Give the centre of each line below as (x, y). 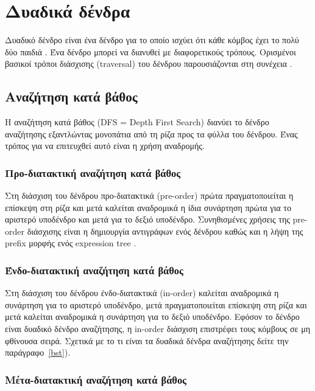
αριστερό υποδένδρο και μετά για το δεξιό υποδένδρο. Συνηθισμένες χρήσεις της (147, 219)
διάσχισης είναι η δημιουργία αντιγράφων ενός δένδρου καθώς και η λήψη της (165, 231)
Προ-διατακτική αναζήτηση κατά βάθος (93, 172)
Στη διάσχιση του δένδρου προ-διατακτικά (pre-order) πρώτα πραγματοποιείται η (149, 195)
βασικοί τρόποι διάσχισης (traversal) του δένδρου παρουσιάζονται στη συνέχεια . (149, 64)
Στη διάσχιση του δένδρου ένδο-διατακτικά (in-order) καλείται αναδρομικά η (142, 293)
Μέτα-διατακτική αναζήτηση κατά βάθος (96, 379)
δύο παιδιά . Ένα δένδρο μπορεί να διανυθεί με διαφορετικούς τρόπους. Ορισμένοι (150, 51)
